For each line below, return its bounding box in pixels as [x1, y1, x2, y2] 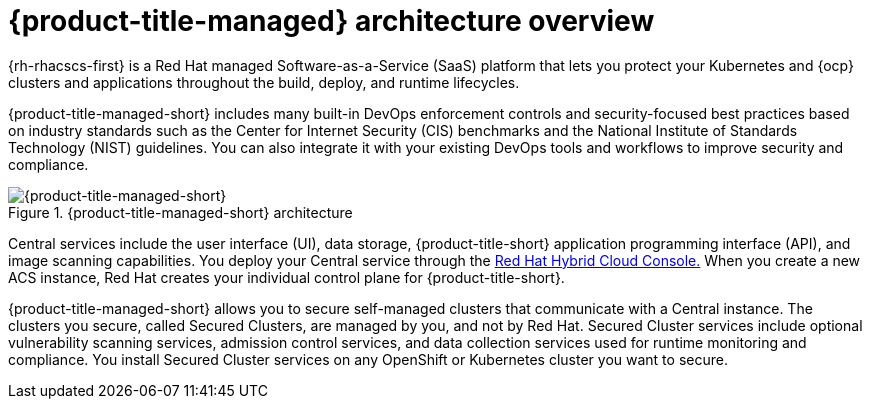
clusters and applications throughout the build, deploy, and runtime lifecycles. [8, 73, 520, 91]
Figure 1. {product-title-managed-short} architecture [8, 203, 353, 221]
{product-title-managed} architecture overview [8, 4, 655, 38]
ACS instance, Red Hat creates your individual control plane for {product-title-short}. [8, 268, 565, 286]
